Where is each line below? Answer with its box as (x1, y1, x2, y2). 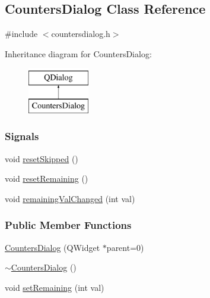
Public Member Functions (5, 218, 132, 232)
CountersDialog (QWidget (5, 241, 100, 253)
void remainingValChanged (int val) (5, 192, 135, 204)
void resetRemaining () (5, 172, 88, 185)
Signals (5, 129, 39, 144)
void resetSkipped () (5, 152, 78, 164)
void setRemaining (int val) (5, 281, 104, 293)
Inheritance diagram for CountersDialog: (5, 47, 152, 60)
